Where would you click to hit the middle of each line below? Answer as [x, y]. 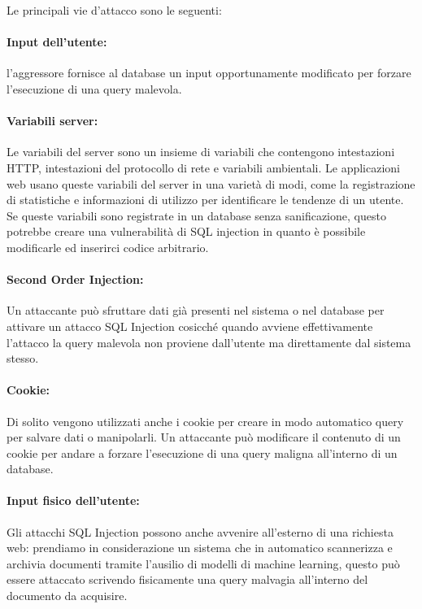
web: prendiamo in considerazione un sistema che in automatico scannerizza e [200, 548]
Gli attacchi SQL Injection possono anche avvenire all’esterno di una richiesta [200, 531]
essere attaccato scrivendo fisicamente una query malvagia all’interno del [187, 579]
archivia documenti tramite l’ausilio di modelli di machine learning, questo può [203, 563]
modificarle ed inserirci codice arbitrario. [108, 247]
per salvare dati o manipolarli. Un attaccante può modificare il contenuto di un [204, 437]
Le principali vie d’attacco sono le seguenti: [114, 10]
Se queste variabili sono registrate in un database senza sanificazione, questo [196, 215]
